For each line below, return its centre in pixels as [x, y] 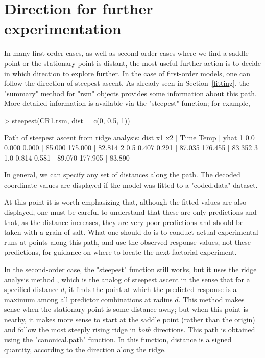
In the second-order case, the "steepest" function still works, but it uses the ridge [130, 269]
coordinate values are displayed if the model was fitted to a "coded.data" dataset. [131, 184]
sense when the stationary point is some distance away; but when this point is [126, 309]
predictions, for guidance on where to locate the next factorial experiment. [121, 252]
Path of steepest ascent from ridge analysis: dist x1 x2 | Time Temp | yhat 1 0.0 [129, 137]
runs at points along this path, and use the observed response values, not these [128, 242]
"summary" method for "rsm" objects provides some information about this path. [130, 93]
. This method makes [211, 299]
